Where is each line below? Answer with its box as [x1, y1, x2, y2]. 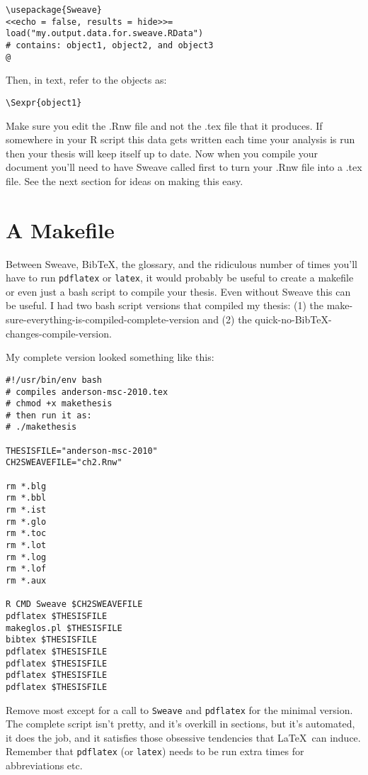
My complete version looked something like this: [6, 350, 214, 364]
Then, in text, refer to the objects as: [6, 72, 167, 87]
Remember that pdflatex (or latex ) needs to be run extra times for [6, 744, 304, 759]
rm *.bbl [6, 493, 47, 503]
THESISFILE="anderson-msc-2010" [6, 445, 158, 456]
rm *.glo [6, 516, 47, 527]
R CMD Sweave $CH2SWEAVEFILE [6, 599, 143, 610]
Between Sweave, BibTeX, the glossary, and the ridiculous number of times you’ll [6, 256, 358, 271]
